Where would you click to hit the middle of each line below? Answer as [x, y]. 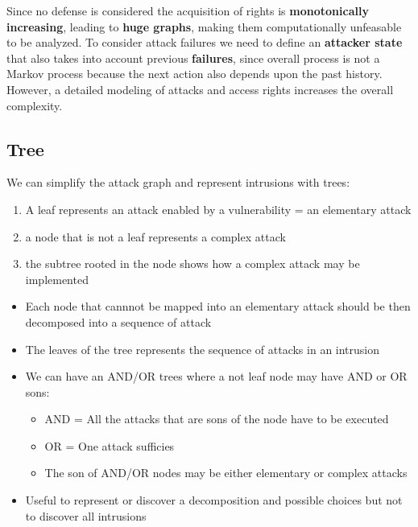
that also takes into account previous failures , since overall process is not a [193, 58]
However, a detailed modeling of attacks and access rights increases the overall [200, 89]
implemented [57, 279]
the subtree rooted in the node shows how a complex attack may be [192, 263]
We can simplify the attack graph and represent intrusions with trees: [178, 182]
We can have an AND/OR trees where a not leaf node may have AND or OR [216, 376]
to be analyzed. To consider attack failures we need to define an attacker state [205, 42]
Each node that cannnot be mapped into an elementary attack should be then [218, 306]
